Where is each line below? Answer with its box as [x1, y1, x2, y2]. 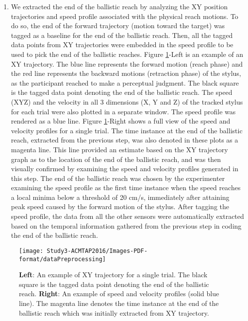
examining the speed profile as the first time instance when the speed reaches [11, 182, 241, 193]
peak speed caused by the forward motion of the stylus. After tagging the [11, 201, 229, 212]
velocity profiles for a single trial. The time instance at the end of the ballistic [11, 125, 243, 135]
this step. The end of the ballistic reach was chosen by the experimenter [11, 173, 225, 183]
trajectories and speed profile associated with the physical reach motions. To [11, 11, 238, 21]
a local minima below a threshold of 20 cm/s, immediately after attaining [11, 192, 230, 202]
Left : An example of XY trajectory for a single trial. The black [19, 269, 208, 280]
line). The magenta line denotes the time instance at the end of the [19, 298, 219, 308]
